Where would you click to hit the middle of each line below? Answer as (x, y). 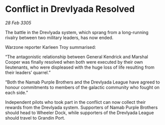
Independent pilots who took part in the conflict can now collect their (76, 102)
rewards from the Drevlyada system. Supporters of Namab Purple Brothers (82, 107)
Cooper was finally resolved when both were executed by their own (74, 62)
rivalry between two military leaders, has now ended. (59, 38)
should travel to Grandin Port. (35, 118)
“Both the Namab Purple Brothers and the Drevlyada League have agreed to (82, 82)
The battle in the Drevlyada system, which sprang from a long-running (77, 32)
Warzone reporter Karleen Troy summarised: (51, 47)
